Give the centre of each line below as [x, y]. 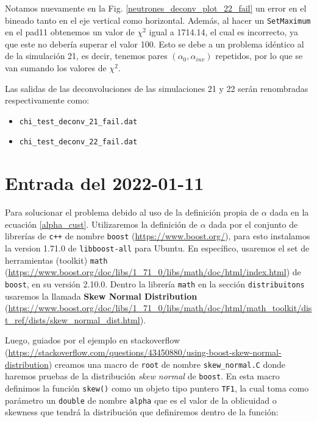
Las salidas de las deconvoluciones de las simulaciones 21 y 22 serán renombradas [157, 88]
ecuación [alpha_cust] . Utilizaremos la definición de [102, 224]
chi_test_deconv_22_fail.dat [78, 142]
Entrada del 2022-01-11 [105, 183]
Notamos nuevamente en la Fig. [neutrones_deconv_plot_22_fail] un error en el [156, 8]
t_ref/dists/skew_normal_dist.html [73, 319]
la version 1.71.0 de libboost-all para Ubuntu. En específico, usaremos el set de [157, 248]
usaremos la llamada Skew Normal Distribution [101, 296]
